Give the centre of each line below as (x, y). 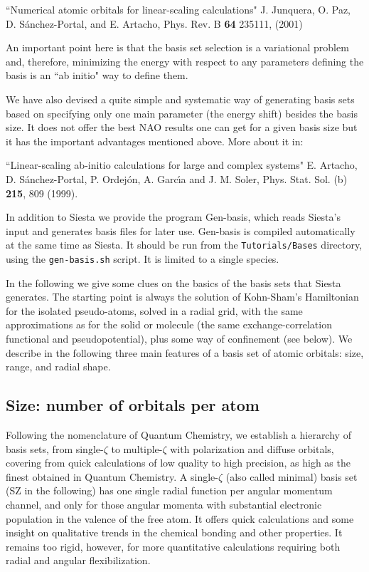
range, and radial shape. (58, 366)
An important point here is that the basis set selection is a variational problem (177, 47)
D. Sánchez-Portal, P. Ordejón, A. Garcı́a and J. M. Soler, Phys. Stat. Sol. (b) (177, 178)
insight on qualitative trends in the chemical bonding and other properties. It (174, 532)
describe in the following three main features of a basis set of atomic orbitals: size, (185, 352)
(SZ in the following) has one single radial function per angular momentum (169, 490)
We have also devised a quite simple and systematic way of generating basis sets (180, 99)
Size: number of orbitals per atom (133, 405)
